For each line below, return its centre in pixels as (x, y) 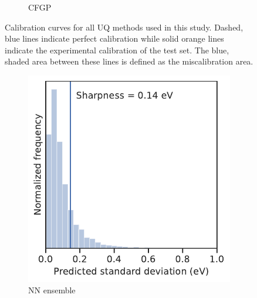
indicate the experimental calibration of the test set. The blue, (117, 50)
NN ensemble (52, 290)
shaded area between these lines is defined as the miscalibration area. (129, 61)
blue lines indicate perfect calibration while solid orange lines (114, 38)
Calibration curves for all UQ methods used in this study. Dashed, (124, 27)
